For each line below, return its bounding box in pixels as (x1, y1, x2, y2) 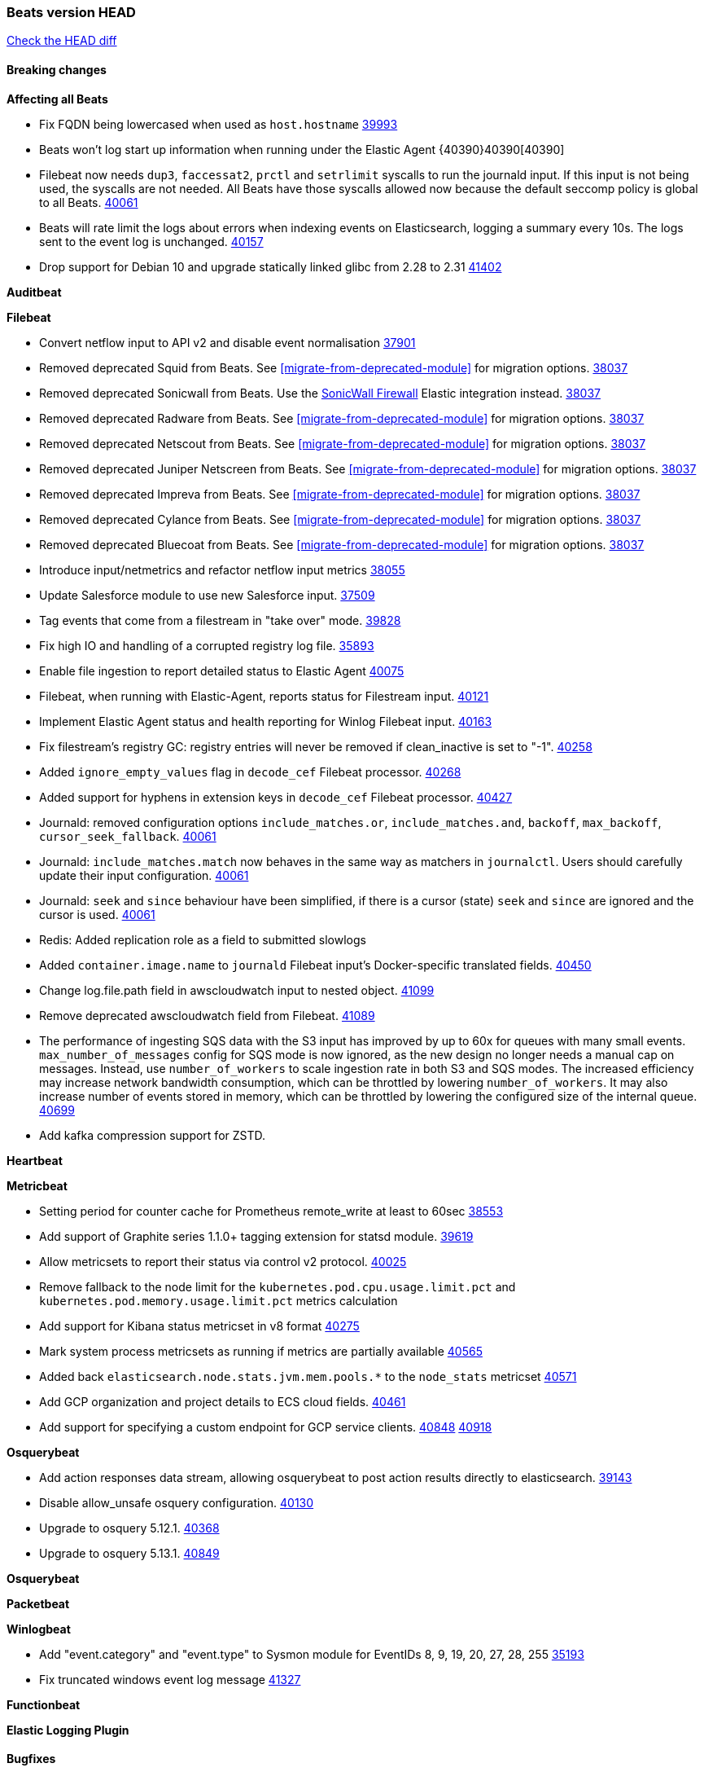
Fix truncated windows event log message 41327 (39, 1672, 301, 1686)
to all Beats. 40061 (39, 195, 138, 209)
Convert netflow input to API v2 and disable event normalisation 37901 (39, 335, 416, 350)
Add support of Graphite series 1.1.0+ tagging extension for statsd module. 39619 (39, 1229, 474, 1243)
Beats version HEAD (7, 4, 136, 20)
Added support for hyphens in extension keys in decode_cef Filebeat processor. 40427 (39, 789, 513, 804)
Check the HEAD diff (7, 33, 117, 48)
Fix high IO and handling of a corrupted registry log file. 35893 (39, 638, 374, 653)
